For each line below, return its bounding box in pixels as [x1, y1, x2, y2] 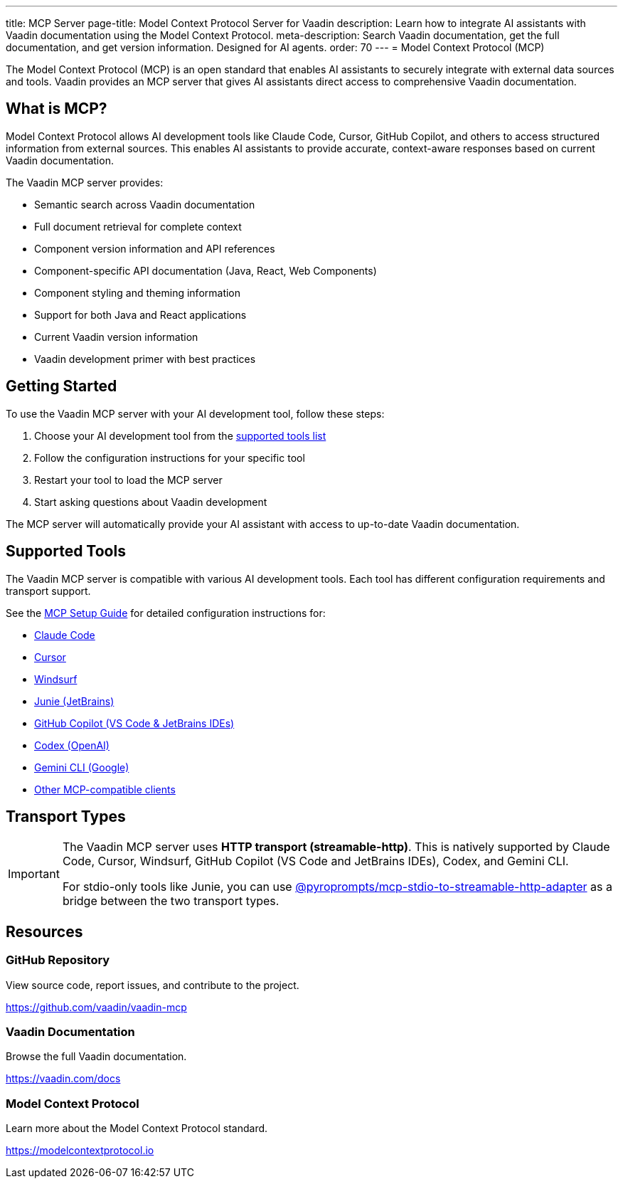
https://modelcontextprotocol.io [6, 1144, 154, 1157]
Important [8, 867, 60, 882]
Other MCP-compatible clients [34, 783, 176, 795]
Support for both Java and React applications [34, 308, 247, 321]
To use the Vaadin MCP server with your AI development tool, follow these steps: [6, 407, 385, 420]
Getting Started [6, 377, 117, 396]
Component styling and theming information [34, 286, 241, 299]
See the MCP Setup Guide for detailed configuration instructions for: [6, 606, 326, 619]
